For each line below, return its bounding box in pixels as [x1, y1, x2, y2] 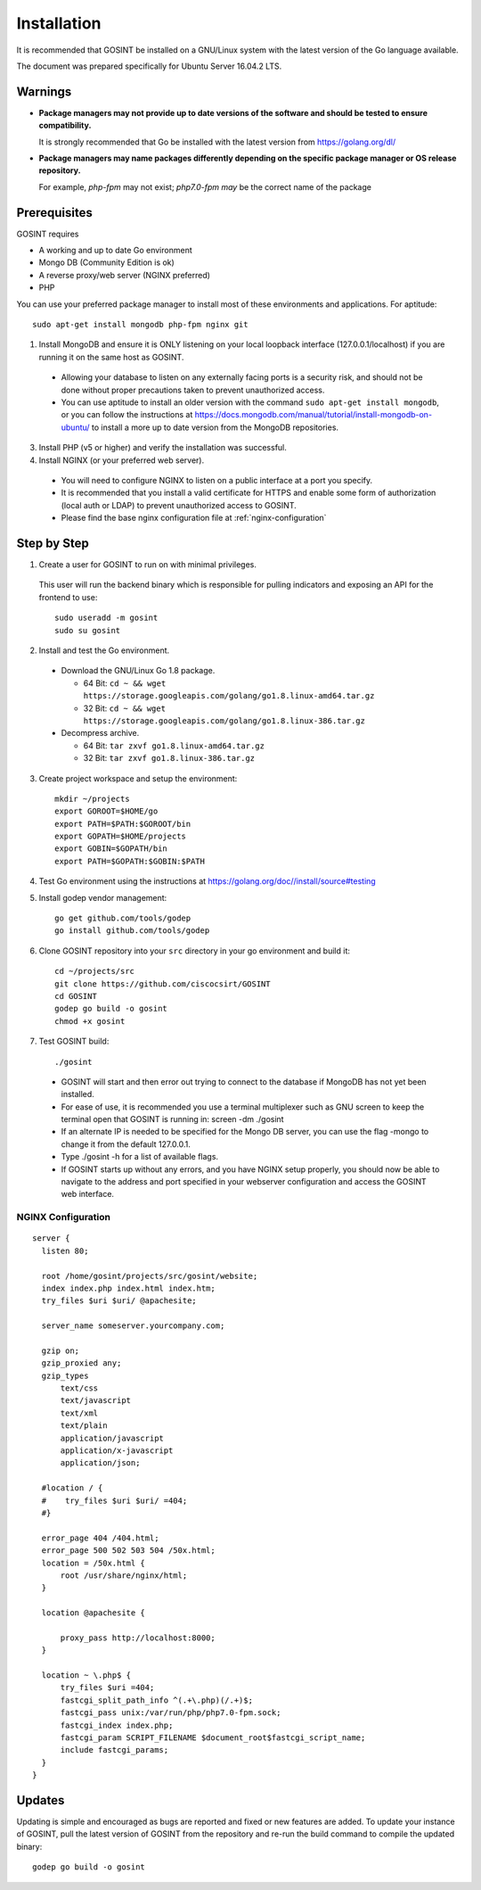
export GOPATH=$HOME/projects [54, 831, 187, 842]
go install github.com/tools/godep [54, 926, 210, 936]
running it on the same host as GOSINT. [38, 351, 184, 362]
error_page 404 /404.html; [41, 1532, 159, 1543]
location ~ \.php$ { [41, 1671, 132, 1680]
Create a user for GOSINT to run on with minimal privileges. [38, 559, 257, 570]
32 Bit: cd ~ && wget [83, 703, 167, 714]
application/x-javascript [60, 1446, 174, 1456]
